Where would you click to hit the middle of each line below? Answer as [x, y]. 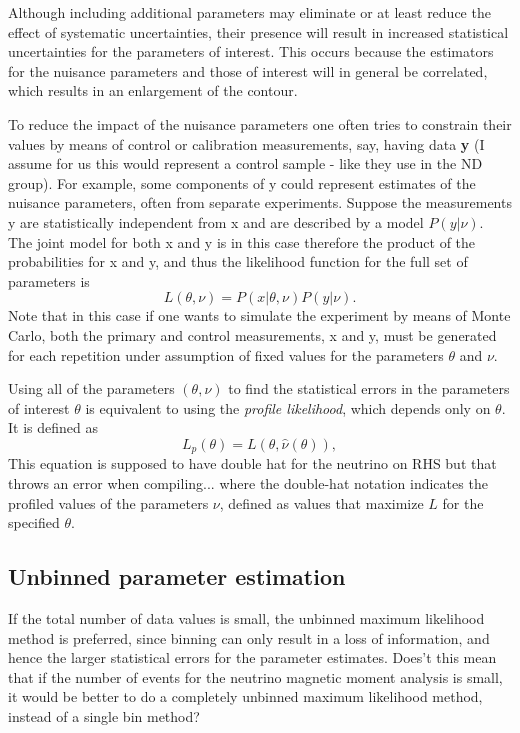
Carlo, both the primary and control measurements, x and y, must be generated [252, 334]
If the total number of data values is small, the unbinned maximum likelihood [246, 617]
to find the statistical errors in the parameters [369, 388]
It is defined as [53, 427]
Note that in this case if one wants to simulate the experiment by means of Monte [259, 315]
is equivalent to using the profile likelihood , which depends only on [288, 407]
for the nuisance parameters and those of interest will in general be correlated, [248, 70]
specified [34, 522]
